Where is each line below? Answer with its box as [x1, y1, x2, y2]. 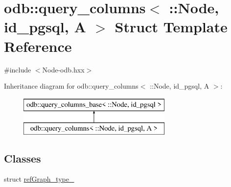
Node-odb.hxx [42, 64, 85, 74]
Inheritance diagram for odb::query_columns [4, 81, 139, 91]
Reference [4, 36, 72, 56]
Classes [4, 151, 41, 166]
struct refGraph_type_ [4, 174, 74, 184]
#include [4, 64, 31, 74]
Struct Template [115, 17, 228, 37]
